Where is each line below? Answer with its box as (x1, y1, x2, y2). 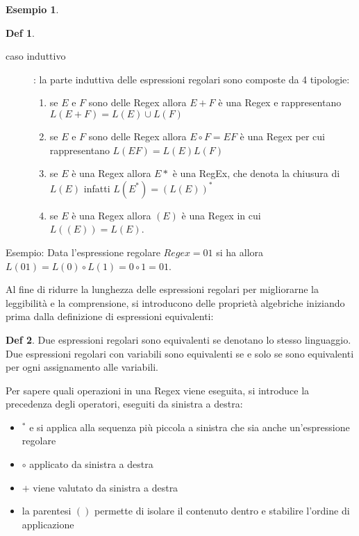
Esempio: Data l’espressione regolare (6, 244, 160, 259)
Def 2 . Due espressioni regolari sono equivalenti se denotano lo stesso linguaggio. (6, 332, 351, 346)
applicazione (22, 517, 74, 531)
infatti (83, 181, 110, 195)
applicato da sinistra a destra (29, 457, 153, 471)
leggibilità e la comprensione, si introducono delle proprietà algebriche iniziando (6, 295, 345, 310)
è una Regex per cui (240, 128, 325, 143)
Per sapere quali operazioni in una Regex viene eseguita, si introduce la (6, 383, 310, 397)
